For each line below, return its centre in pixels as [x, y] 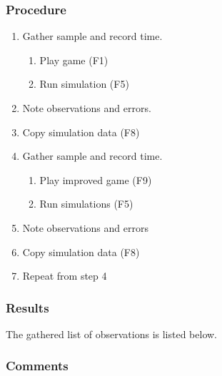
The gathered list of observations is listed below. [112, 334]
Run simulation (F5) [84, 84]
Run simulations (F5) [86, 204]
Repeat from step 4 [65, 276]
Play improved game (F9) [96, 179]
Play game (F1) [74, 60]
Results [27, 307]
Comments [37, 366]
